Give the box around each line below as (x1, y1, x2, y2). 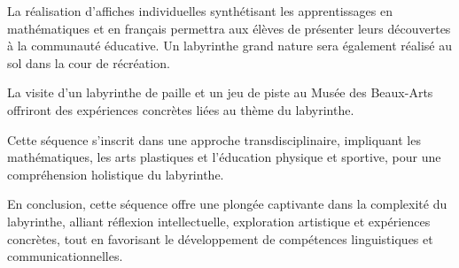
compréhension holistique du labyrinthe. (7, 165, 224, 183)
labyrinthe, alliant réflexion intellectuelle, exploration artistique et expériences (7, 211, 431, 230)
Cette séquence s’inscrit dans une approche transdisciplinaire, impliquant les (7, 130, 421, 149)
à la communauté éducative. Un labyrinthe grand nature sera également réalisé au (7, 36, 452, 55)
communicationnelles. (7, 247, 123, 265)
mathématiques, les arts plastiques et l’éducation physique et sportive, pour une (7, 148, 441, 166)
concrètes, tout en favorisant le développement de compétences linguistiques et (7, 229, 433, 248)
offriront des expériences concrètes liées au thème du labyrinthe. (7, 100, 354, 119)
